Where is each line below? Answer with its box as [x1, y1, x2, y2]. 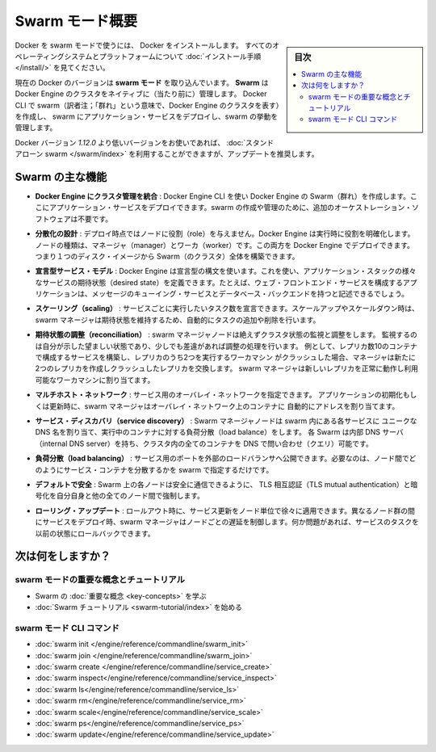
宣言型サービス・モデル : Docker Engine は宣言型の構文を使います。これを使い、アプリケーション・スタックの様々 [35, 267, 417, 276]
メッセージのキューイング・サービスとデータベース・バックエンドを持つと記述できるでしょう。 [91, 289, 409, 299]
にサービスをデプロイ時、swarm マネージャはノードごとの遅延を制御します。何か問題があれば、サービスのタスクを [35, 517, 419, 527]
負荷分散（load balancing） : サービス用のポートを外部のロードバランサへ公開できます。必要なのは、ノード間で [35, 453, 409, 464]
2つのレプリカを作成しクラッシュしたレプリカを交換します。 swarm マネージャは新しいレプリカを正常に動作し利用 [35, 363, 419, 373]
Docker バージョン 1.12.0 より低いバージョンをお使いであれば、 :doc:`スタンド [15, 137, 275, 147]
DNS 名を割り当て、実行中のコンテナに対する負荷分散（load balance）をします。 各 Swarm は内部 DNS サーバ [35, 427, 404, 437]
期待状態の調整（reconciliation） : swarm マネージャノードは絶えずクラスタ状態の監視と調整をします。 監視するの [35, 330, 417, 339]
